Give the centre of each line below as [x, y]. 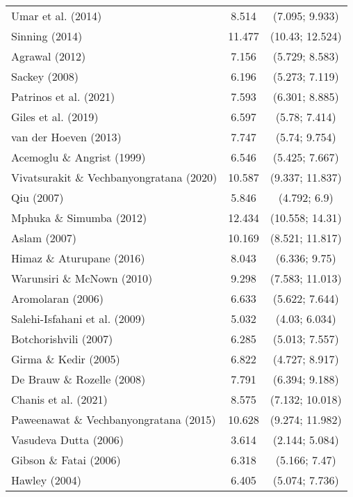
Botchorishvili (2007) [62, 339]
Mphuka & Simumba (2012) [79, 218]
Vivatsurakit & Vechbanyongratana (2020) [114, 177]
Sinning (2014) [47, 36]
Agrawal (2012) [49, 56]
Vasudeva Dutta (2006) [68, 440]
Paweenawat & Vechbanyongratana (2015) [114, 419]
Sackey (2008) [45, 76]
